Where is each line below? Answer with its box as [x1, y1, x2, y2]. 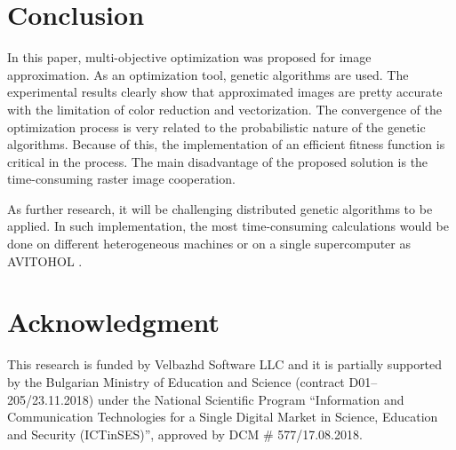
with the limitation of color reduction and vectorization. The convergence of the [7, 99, 442, 118]
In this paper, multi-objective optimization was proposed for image [7, 48, 372, 67]
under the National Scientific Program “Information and [97, 390, 404, 408]
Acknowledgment [7, 304, 220, 340]
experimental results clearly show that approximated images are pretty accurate [7, 83, 443, 101]
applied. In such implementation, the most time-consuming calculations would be [7, 217, 449, 235]
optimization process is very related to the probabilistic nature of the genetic [7, 117, 426, 136]
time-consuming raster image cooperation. [7, 170, 236, 188]
